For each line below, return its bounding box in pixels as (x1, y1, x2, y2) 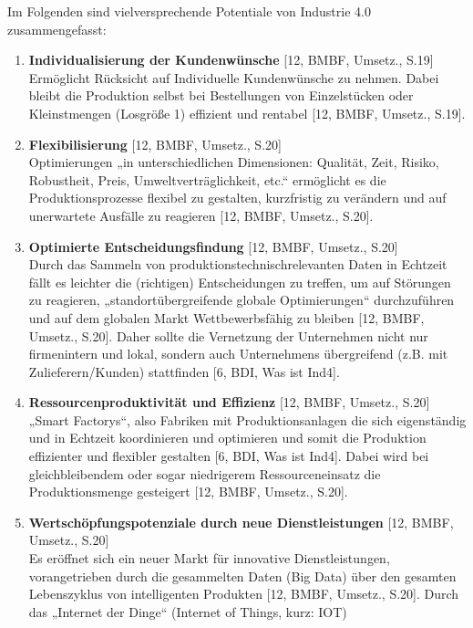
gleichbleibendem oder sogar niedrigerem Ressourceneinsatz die (28, 464, 381, 483)
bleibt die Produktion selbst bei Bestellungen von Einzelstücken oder (28, 86, 414, 105)
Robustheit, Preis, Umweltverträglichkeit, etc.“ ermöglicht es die (28, 170, 386, 189)
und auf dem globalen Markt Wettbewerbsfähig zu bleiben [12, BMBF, (28, 308, 425, 327)
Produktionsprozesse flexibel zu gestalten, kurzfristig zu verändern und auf (28, 188, 447, 207)
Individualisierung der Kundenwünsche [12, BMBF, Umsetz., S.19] (28, 50, 434, 69)
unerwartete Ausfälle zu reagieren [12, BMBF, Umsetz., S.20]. (28, 205, 374, 225)
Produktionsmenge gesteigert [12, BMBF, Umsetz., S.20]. (28, 482, 348, 501)
